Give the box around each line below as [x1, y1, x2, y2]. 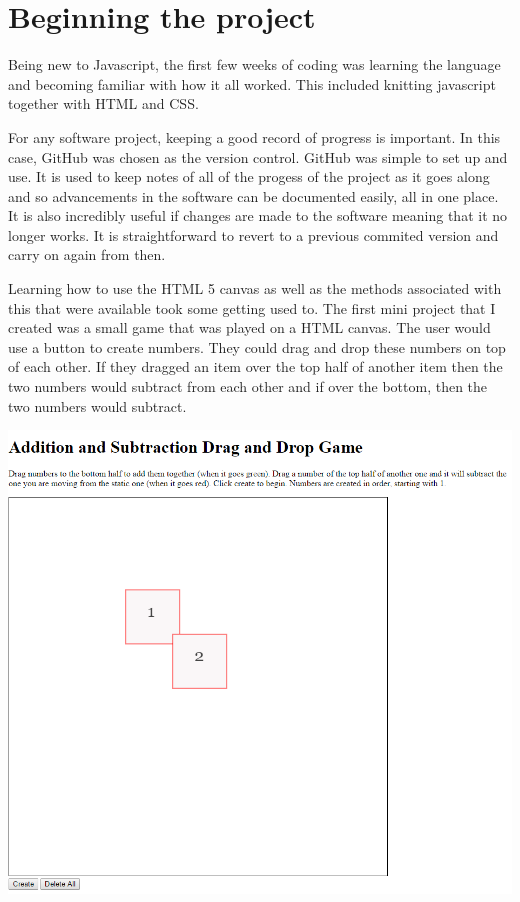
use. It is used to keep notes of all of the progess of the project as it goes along [8, 166, 490, 187]
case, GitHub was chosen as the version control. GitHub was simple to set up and [8, 146, 508, 167]
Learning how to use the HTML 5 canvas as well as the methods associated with [8, 278, 502, 299]
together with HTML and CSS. [8, 93, 199, 114]
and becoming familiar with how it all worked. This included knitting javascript [8, 73, 496, 94]
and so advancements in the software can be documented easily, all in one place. [8, 185, 499, 206]
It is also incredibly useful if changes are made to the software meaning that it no [8, 205, 508, 226]
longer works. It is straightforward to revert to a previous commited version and [8, 224, 499, 245]
